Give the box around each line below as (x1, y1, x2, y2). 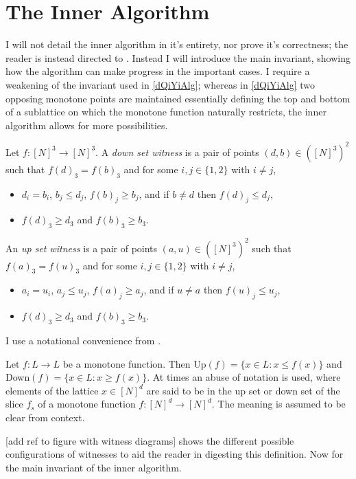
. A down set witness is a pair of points (95, 144, 259, 159)
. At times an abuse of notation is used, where (147, 370, 341, 384)
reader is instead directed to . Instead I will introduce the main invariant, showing (5, 50, 351, 65)
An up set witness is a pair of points (5, 241, 158, 255)
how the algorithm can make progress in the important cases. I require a (5, 64, 310, 78)
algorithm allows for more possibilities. (5, 118, 168, 132)
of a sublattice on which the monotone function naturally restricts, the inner (5, 104, 327, 119)
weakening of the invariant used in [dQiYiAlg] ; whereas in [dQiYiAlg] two (5, 77, 316, 91)
